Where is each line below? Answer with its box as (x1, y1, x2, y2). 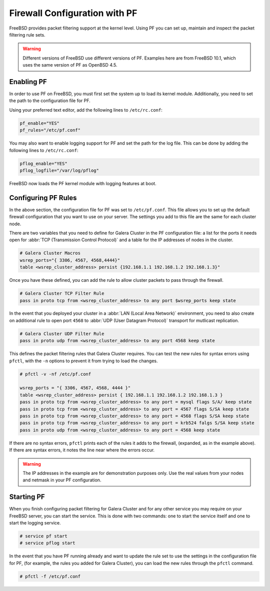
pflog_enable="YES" (19, 161, 67, 166)
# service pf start (19, 533, 67, 539)
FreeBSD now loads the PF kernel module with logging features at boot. (9, 180, 157, 186)
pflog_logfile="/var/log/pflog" (19, 168, 99, 173)
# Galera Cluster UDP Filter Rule (19, 331, 104, 336)
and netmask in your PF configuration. (22, 477, 101, 483)
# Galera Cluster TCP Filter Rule (19, 291, 104, 296)
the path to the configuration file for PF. (9, 98, 91, 104)
